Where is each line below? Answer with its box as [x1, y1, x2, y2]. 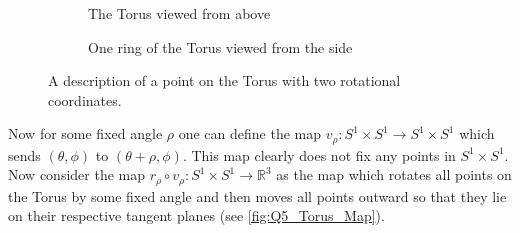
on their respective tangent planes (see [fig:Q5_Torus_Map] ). [8, 205, 385, 226]
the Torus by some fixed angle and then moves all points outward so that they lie [8, 185, 507, 206]
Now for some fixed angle [8, 123, 163, 144]
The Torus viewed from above [88, 3, 271, 23]
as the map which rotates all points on [276, 164, 512, 185]
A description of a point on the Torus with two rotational [48, 70, 401, 91]
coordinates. [48, 89, 122, 110]
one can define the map [178, 123, 322, 144]
